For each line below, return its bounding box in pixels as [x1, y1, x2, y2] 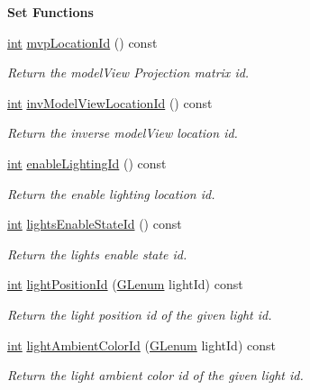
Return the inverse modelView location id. [7, 123, 238, 142]
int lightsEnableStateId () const [7, 214, 182, 233]
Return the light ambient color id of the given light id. [7, 366, 304, 385]
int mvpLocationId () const [7, 32, 158, 51]
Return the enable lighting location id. [7, 184, 215, 203]
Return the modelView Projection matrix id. [7, 63, 250, 82]
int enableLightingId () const [7, 153, 167, 172]
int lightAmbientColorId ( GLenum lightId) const [7, 335, 276, 354]
